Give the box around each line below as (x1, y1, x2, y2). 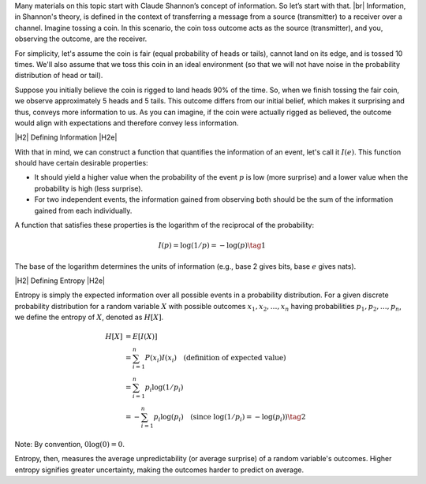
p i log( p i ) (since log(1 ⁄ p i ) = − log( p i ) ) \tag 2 (153, 412, 306, 423)
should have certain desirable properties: (14, 158, 149, 168)
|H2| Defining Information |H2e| (14, 132, 118, 142)
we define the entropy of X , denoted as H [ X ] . (14, 312, 164, 322)
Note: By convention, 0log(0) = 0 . (14, 439, 125, 449)
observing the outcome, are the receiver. (14, 34, 148, 43)
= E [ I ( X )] (125, 332, 158, 341)
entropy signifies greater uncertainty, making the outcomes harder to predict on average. (14, 465, 304, 475)
